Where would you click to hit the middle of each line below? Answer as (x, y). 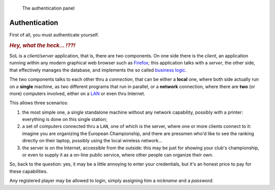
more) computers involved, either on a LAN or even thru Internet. (77, 93)
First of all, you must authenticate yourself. (54, 35)
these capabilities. (29, 171)
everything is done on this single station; (65, 119)
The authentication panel (48, 8)
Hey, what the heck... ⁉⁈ (43, 45)
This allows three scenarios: (39, 103)
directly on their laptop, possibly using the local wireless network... (92, 141)
